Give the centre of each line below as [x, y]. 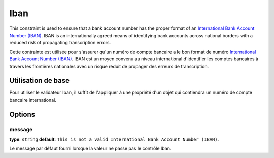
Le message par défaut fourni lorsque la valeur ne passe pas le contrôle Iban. [90, 149]
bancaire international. [33, 100]
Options [22, 114]
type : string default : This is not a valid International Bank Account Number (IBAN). [115, 139]
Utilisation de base [40, 81]
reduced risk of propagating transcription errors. [60, 43]
